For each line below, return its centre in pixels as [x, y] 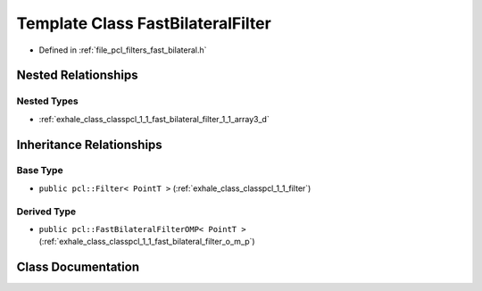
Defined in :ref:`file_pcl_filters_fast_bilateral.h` [123, 50]
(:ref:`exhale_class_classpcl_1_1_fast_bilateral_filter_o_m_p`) [147, 242]
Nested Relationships [77, 75]
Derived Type [46, 212]
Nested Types [48, 101]
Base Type [40, 170]
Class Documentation [78, 267]
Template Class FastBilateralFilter [144, 23]
